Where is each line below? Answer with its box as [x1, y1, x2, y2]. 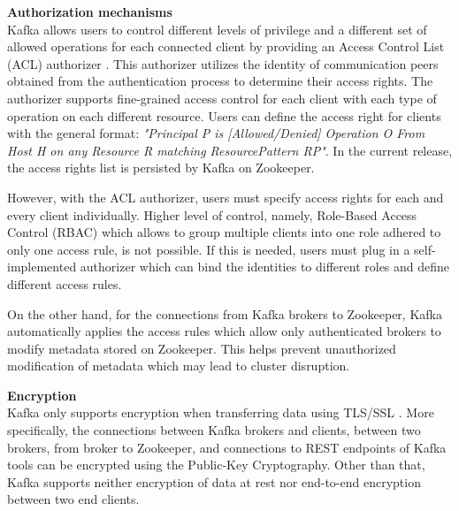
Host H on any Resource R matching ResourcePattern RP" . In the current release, [7, 141, 453, 159]
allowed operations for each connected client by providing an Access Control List [7, 37, 445, 56]
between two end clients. [7, 490, 140, 508]
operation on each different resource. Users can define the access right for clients [7, 106, 441, 125]
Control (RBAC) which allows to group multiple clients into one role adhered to [7, 223, 441, 241]
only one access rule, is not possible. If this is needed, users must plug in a [7, 240, 410, 258]
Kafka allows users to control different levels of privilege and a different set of [7, 19, 427, 38]
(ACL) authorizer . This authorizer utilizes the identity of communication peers [7, 54, 439, 72]
